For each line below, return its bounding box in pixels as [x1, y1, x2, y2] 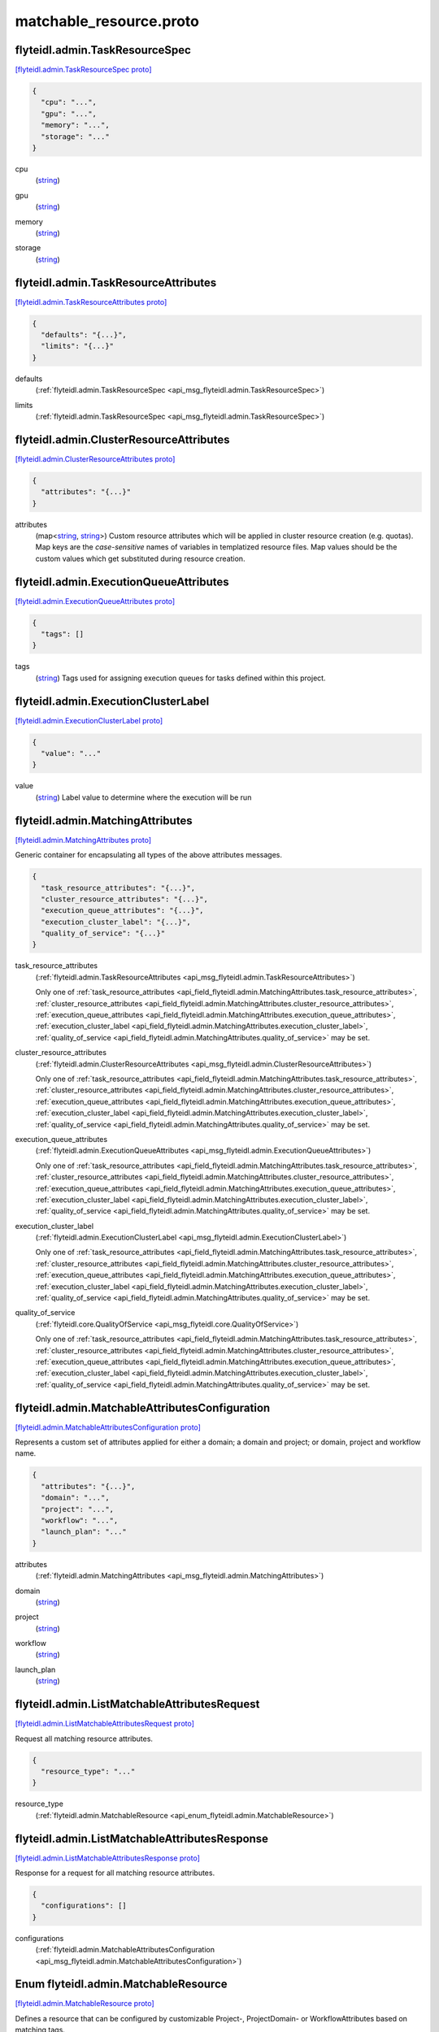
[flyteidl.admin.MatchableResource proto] [15, 1999, 154, 2008]
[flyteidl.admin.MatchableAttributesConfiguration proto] [15, 1422, 201, 1432]
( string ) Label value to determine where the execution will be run [35, 792, 252, 802]
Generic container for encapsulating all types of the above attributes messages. [15, 850, 282, 860]
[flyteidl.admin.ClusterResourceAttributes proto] [15, 454, 176, 463]
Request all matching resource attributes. [15, 1734, 154, 1743]
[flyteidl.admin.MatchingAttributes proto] [15, 835, 152, 844]
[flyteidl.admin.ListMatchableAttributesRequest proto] [15, 1719, 195, 1729]
